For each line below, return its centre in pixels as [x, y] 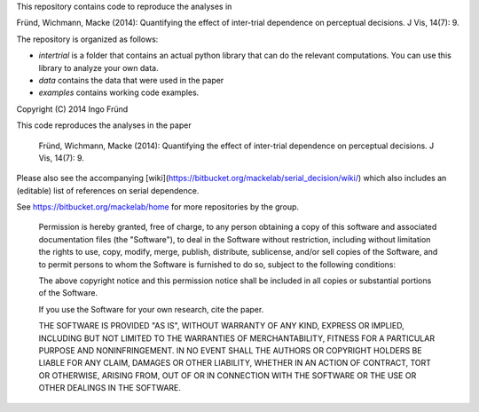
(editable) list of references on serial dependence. [108, 190]
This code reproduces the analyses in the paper [104, 125]
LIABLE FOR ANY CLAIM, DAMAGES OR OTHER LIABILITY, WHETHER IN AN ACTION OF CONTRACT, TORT [235, 363]
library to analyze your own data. [98, 67]
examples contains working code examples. [119, 92]
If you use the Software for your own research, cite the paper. [151, 309]
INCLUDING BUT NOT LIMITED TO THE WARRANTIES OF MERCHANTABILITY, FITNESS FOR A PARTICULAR [236, 338]
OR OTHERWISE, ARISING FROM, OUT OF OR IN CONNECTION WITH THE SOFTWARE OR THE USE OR [228, 375]
